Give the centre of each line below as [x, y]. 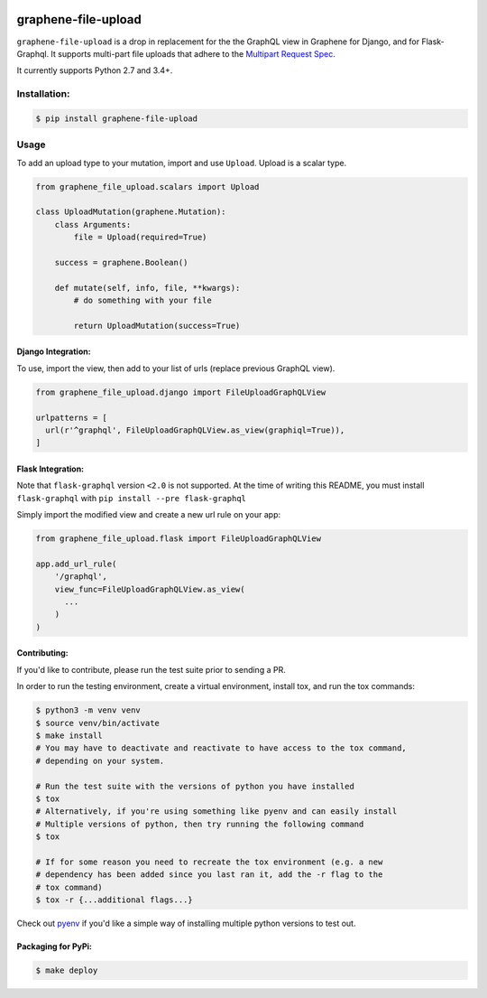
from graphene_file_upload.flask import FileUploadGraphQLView [179, 539]
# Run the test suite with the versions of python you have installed [195, 786]
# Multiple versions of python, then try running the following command [200, 824]
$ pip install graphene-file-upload [117, 118]
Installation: [43, 94]
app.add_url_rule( [76, 564]
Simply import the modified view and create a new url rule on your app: [149, 515]
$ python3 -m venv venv [88, 710]
